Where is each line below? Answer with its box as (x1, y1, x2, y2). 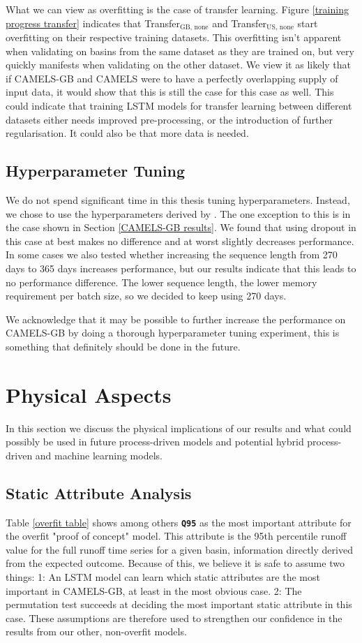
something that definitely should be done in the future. (6, 339, 241, 353)
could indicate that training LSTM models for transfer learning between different (6, 98, 352, 113)
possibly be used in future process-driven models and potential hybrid (6, 434, 304, 449)
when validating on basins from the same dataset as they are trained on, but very (6, 43, 354, 58)
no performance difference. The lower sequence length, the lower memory (6, 274, 317, 289)
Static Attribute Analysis (6, 482, 192, 503)
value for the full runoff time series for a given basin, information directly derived (6, 542, 353, 556)
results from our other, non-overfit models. (6, 624, 187, 639)
